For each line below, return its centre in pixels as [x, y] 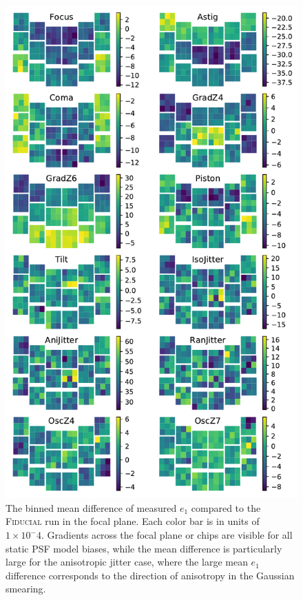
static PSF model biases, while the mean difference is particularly [144, 548]
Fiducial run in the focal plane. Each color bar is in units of [133, 521]
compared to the [226, 507]
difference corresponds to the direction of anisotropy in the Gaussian [150, 575]
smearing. [26, 589]
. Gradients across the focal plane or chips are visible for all [167, 535]
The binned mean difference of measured [91, 507]
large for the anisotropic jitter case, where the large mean [127, 562]
